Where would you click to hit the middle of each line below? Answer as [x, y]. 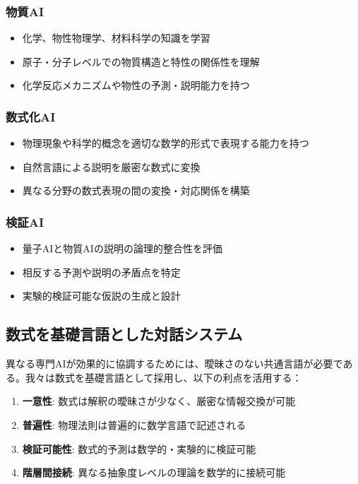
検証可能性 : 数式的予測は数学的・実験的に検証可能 [139, 448]
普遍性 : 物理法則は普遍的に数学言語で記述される [134, 424]
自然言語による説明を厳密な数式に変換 [111, 166]
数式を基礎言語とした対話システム [124, 334]
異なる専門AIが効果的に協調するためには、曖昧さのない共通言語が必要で [174, 364]
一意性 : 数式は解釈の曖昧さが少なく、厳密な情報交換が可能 [159, 401]
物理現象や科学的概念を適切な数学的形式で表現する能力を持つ [166, 143]
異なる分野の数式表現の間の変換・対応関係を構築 [136, 190]
